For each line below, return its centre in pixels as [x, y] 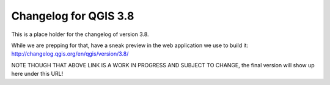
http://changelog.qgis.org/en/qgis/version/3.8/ [70, 54]
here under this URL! [37, 74]
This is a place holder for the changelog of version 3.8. [80, 34]
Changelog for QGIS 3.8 [73, 16]
